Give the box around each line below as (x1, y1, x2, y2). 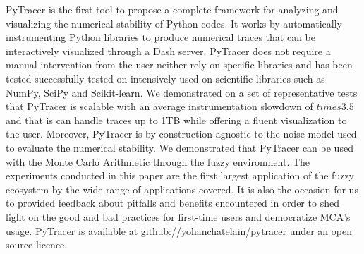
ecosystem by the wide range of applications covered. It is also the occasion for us (6, 181, 358, 196)
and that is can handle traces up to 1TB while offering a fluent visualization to (6, 112, 347, 127)
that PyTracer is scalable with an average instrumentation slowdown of (6, 99, 313, 114)
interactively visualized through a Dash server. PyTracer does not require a (6, 43, 331, 58)
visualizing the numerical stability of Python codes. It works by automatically (6, 16, 342, 30)
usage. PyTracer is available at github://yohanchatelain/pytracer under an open (6, 223, 352, 238)
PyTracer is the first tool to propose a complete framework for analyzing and (6, 2, 339, 16)
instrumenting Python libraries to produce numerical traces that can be (6, 30, 315, 44)
